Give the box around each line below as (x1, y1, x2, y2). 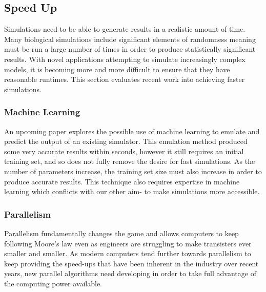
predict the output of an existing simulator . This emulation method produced (4, 136, 248, 147)
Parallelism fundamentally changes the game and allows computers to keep (4, 227, 239, 238)
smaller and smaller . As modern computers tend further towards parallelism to (4, 248, 251, 259)
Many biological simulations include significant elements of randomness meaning (4, 33, 256, 44)
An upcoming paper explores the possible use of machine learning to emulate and (4, 126, 260, 136)
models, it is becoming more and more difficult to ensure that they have (4, 64, 230, 74)
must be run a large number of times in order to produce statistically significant (4, 44, 256, 54)
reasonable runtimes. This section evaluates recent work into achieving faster (4, 74, 245, 85)
